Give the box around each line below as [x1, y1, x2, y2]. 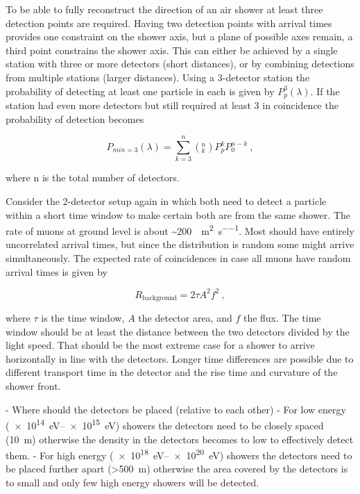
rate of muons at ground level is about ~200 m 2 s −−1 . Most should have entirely [6, 222, 354, 238]
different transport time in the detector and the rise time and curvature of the [6, 365, 338, 379]
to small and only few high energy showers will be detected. [6, 475, 259, 489]
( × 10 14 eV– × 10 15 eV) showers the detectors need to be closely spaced [6, 416, 324, 432]
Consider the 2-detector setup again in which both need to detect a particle [6, 193, 327, 208]
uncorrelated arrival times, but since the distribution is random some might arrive [6, 237, 354, 252]
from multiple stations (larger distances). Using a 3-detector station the [6, 69, 310, 84]
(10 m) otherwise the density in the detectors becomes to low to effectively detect [6, 431, 354, 446]
